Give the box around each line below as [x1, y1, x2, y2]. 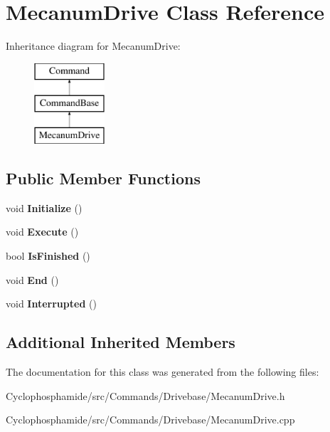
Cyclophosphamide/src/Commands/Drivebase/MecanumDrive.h [6, 388, 285, 403]
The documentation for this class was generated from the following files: [6, 364, 319, 379]
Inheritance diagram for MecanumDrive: [6, 38, 181, 53]
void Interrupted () [6, 296, 97, 311]
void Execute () [6, 224, 79, 239]
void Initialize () [6, 200, 82, 215]
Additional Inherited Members [6, 331, 235, 353]
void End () [6, 272, 59, 287]
